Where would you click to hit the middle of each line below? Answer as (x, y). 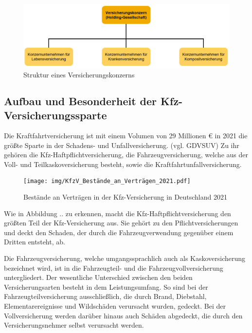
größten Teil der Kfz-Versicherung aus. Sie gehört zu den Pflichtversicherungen (121, 223)
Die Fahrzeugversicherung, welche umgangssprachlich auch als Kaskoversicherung (125, 258)
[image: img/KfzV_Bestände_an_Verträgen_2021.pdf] (107, 181)
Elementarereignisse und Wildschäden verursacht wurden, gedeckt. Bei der (115, 306)
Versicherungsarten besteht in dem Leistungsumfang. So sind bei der (106, 287)
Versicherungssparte (55, 115)
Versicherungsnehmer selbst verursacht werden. (74, 325)
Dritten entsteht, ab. (35, 242)
